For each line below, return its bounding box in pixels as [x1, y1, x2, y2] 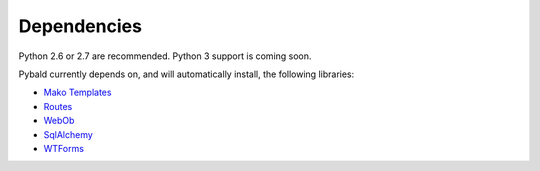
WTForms [43, 142, 85, 154]
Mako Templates [43, 86, 112, 99]
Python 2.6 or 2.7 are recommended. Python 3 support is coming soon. [18, 50, 312, 62]
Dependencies [18, 15, 142, 37]
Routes [43, 100, 73, 112]
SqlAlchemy [43, 128, 94, 140]
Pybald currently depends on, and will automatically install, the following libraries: [18, 68, 355, 80]
